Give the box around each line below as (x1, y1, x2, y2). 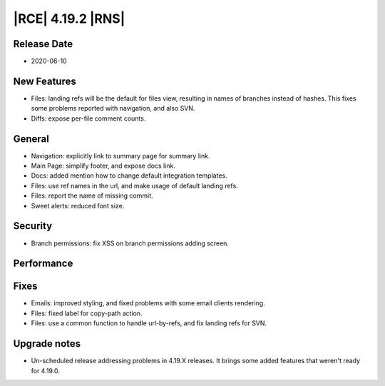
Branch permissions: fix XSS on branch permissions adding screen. (31, 239, 230, 248)
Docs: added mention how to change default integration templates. (31, 171, 227, 180)
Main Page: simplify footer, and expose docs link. (31, 161, 176, 171)
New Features (13, 75, 76, 87)
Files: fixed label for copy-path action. (31, 309, 143, 318)
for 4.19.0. (31, 366, 60, 375)
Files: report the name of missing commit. (31, 191, 153, 200)
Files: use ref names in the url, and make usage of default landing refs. (31, 181, 238, 190)
